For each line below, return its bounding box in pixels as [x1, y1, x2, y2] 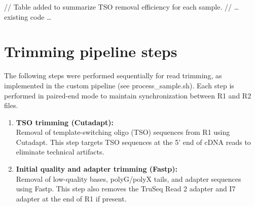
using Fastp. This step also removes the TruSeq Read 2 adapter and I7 [16, 183, 236, 194]
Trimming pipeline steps [4, 41, 177, 62]
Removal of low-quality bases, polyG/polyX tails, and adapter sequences [16, 173, 241, 184]
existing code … [4, 11, 52, 22]
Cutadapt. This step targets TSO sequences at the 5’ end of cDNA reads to [16, 136, 251, 147]
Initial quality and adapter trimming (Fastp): [16, 164, 177, 174]
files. [4, 100, 18, 111]
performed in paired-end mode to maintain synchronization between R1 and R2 [4, 90, 251, 100]
